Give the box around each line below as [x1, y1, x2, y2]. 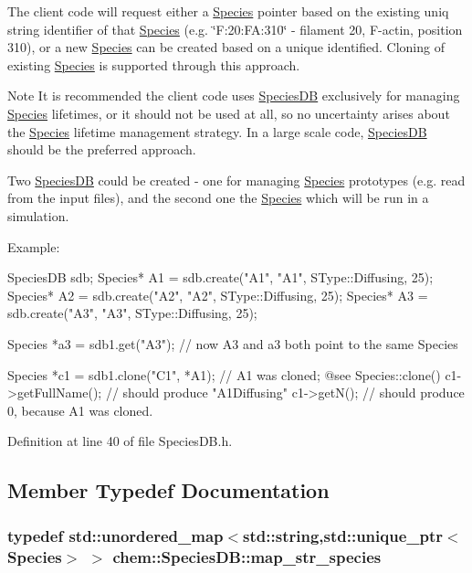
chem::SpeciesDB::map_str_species [112, 545, 382, 568]
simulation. [7, 206, 69, 225]
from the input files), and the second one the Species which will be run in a [7, 188, 429, 207]
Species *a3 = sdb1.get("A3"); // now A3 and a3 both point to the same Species [7, 334, 458, 353]
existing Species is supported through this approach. [7, 55, 300, 74]
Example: [7, 237, 60, 256]
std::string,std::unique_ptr [243, 524, 444, 546]
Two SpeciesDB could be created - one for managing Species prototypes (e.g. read [7, 170, 466, 189]
